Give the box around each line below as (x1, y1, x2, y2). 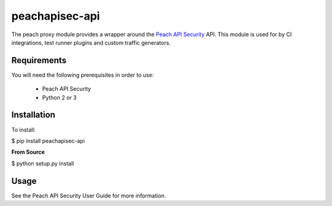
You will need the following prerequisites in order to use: (11, 71, 154, 78)
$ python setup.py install (11, 159, 74, 167)
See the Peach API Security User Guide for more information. (11, 192, 166, 199)
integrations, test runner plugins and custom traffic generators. (11, 39, 171, 46)
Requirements (11, 55, 67, 66)
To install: (11, 126, 36, 133)
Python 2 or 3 (42, 94, 77, 101)
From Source (11, 148, 45, 156)
